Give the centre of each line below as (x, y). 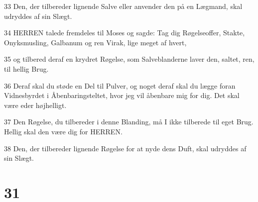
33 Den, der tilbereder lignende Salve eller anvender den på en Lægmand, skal (123, 6)
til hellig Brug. (26, 68)
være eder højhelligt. (35, 105)
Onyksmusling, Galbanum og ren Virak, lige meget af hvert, (95, 42)
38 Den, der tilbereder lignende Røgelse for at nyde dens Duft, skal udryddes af (125, 148)
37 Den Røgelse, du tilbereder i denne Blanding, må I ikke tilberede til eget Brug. (129, 122)
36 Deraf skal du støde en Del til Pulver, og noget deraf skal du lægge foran (120, 85)
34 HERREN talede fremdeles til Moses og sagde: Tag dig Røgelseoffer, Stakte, (125, 33)
